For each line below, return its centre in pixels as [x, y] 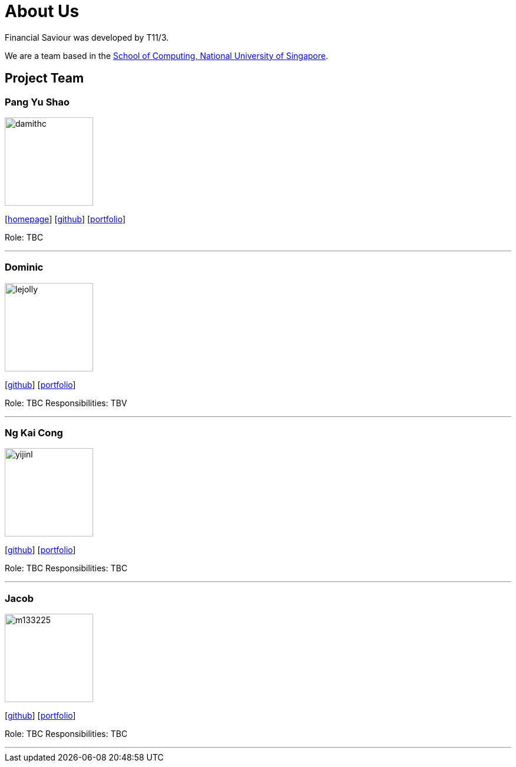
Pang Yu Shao [37, 102]
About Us [42, 11]
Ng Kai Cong [34, 433]
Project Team [44, 78]
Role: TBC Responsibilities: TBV [66, 403]
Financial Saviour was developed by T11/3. [87, 37]
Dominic [24, 267]
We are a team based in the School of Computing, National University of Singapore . [167, 55]
